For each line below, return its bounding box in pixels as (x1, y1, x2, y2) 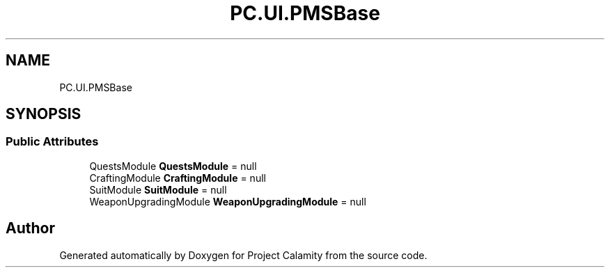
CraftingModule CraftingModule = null (89, 171, 266, 184)
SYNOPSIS (6, 105, 81, 123)
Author (6, 219, 55, 237)
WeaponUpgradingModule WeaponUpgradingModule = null (89, 195, 366, 208)
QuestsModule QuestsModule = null (89, 159, 257, 172)
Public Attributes (6, 134, 99, 149)
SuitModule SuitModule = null (89, 183, 227, 196)
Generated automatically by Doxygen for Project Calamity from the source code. (59, 249, 428, 261)
